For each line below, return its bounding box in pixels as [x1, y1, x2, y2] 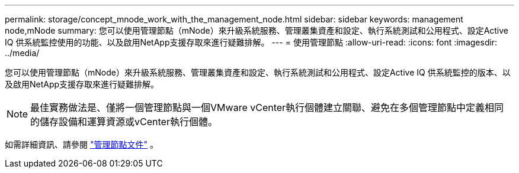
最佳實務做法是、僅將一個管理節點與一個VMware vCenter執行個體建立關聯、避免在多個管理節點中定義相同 [30, 102, 504, 113]
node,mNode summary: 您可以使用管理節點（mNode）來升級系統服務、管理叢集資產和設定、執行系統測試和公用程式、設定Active [5, 25, 509, 35]
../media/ [5, 48, 40, 58]
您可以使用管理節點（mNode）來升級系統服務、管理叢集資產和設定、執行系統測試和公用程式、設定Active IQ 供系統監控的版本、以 [5, 67, 511, 77]
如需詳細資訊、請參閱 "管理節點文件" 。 [5, 139, 158, 149]
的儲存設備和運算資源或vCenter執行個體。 [30, 116, 217, 128]
